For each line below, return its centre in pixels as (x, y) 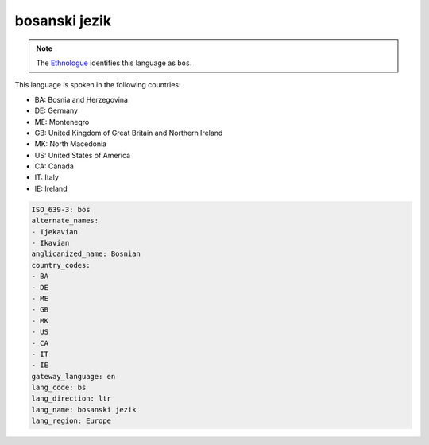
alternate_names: (65, 221)
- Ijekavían (55, 232)
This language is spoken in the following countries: (98, 85)
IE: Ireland (51, 188)
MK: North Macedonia (71, 144)
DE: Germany (56, 110)
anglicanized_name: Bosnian (86, 254)
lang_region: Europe (71, 421)
